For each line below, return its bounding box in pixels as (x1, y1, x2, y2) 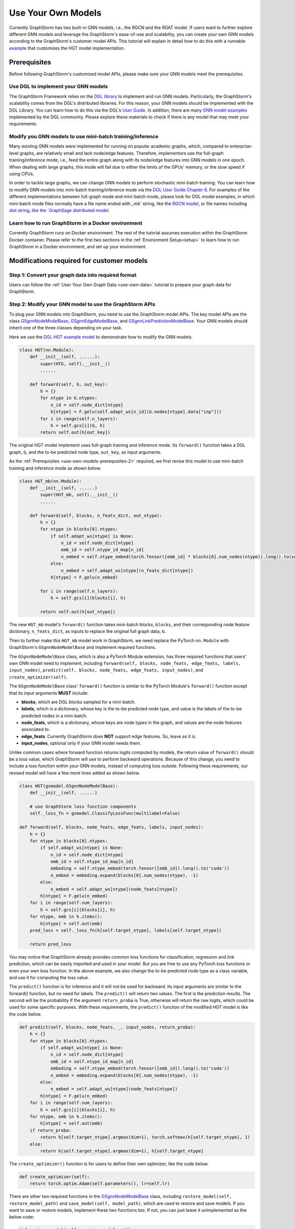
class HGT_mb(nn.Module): (19, 478, 82, 484)
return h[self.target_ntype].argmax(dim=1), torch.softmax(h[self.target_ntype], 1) (40, 1135, 250, 1140)
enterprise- (229, 143, 253, 149)
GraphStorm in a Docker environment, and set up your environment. (9, 243, 147, 249)
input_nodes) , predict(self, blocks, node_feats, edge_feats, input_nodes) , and (9, 667, 204, 673)
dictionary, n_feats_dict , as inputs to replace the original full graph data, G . (9, 628, 166, 634)
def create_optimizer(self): (19, 1174, 90, 1179)
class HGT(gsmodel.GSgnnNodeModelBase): (19, 783, 118, 789)
